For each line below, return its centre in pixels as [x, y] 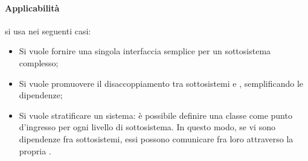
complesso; [39, 62]
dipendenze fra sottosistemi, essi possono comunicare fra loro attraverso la [156, 138]
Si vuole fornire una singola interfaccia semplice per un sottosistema [145, 51]
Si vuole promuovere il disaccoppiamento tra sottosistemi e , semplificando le [161, 83]
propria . [35, 150]
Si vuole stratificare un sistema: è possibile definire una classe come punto [156, 115]
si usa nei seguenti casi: [48, 30]
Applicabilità [32, 8]
